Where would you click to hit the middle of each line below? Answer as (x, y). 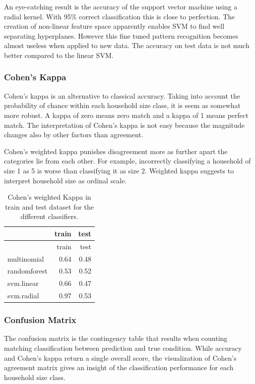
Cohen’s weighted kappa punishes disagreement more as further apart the (116, 151)
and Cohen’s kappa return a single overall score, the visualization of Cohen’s (120, 357)
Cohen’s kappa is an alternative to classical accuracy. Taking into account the (122, 95)
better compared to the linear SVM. (59, 55)
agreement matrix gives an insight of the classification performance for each (119, 367)
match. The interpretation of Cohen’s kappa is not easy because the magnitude (124, 125)
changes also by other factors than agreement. (74, 135)
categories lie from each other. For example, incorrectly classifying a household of (127, 161)
